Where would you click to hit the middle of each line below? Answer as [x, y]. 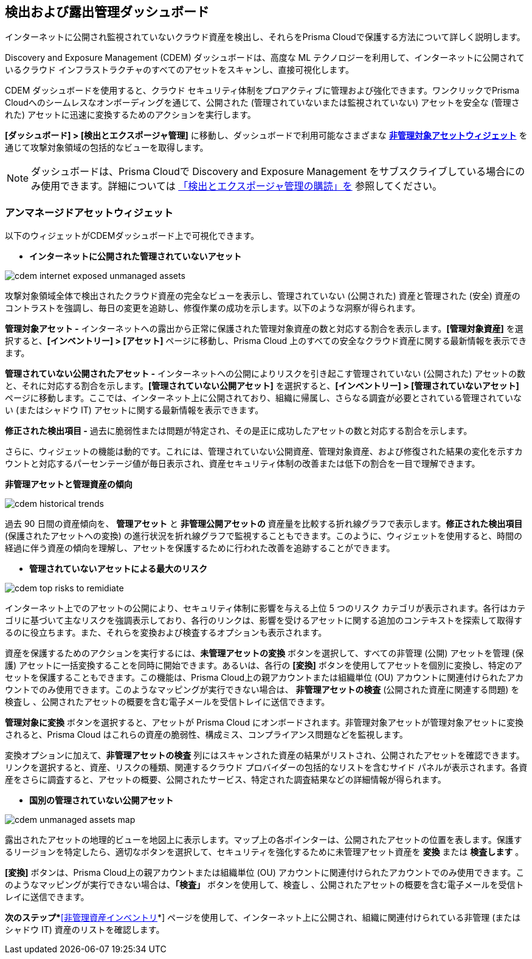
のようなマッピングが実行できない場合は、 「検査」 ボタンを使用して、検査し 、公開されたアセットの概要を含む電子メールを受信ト [264, 885]
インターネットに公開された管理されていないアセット [136, 256]
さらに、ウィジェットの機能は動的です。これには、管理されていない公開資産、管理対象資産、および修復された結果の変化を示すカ [264, 452]
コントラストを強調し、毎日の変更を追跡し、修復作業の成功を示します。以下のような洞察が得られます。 [212, 308]
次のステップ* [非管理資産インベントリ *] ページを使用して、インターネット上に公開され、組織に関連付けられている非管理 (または [263, 918]
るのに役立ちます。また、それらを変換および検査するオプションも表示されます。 [166, 633]
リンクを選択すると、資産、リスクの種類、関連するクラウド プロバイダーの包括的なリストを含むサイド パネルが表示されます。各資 [266, 768]
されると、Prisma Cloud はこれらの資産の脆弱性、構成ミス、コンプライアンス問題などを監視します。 [206, 735]
